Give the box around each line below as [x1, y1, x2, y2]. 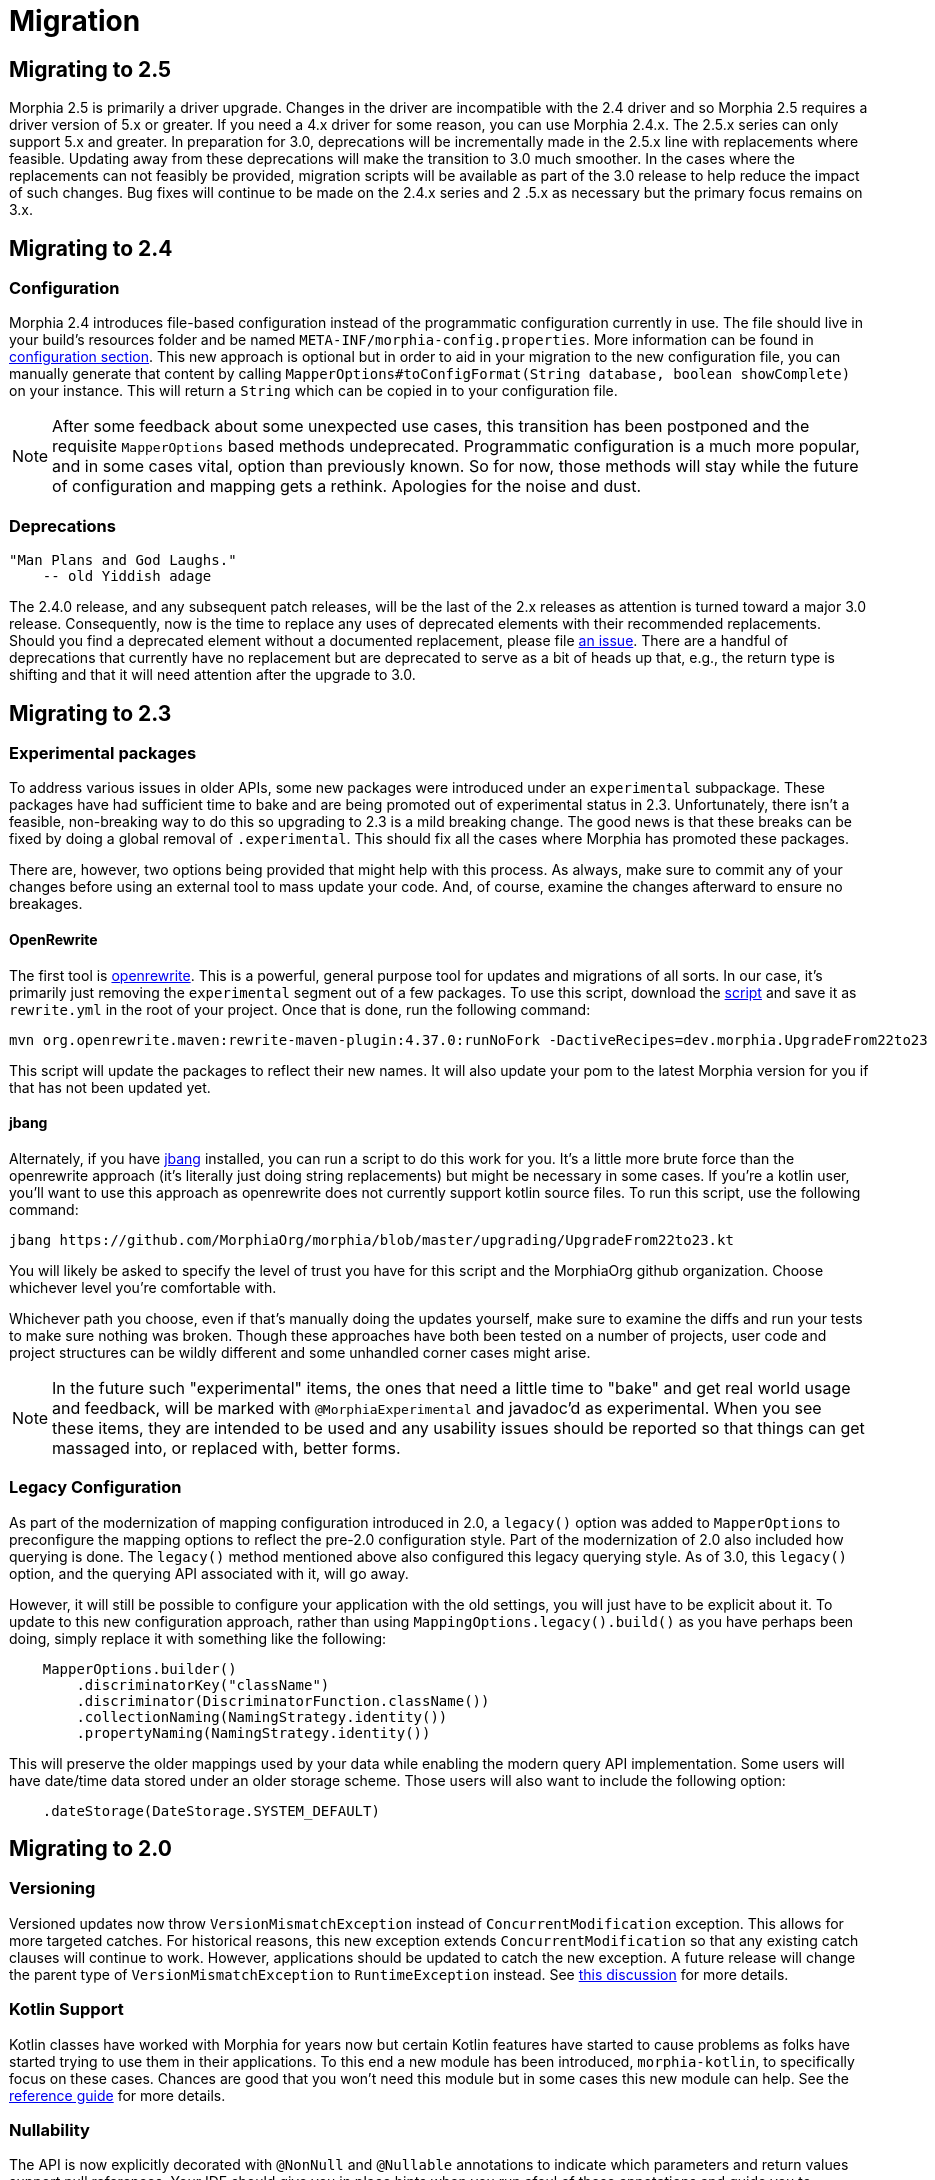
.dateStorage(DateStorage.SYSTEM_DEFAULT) [42, 1802, 380, 1819]
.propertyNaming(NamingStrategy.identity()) [76, 1724, 431, 1741]
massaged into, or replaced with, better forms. [52, 1437, 401, 1458]
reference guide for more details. [9, 2086, 226, 2104]
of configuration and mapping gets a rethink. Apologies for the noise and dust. [52, 476, 642, 497]
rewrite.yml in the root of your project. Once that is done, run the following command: [9, 1000, 591, 1018]
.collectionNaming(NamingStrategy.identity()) [76, 1708, 448, 1725]
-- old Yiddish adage [42, 568, 212, 585]
